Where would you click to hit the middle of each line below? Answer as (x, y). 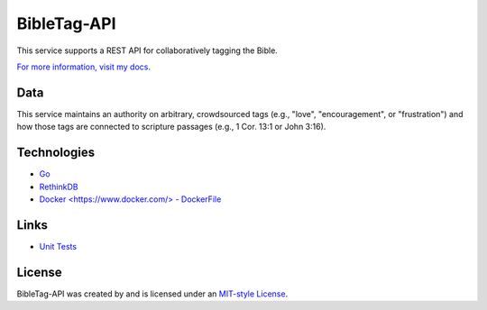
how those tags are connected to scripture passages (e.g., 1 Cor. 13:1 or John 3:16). (171, 127)
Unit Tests (58, 246)
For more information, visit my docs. (83, 67)
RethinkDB (59, 187)
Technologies (56, 153)
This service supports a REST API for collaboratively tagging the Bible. (147, 50)
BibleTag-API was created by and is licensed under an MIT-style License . (152, 294)
